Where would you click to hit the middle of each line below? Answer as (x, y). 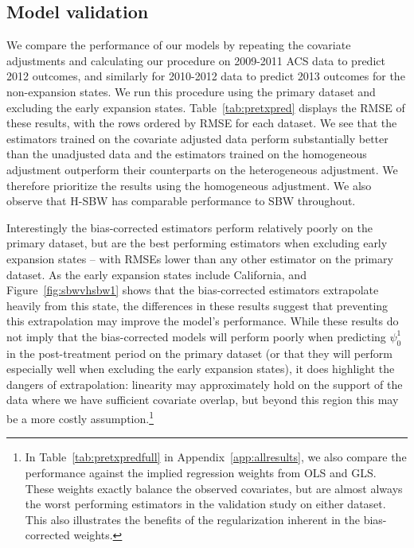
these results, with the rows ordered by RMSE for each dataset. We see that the (202, 123)
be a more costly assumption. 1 (80, 417)
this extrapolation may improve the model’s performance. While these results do (203, 321)
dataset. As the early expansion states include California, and (156, 274)
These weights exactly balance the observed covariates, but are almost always (214, 488)
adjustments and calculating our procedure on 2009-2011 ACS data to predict (196, 60)
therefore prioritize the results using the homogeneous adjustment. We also (189, 185)
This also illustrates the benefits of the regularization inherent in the (192, 519)
